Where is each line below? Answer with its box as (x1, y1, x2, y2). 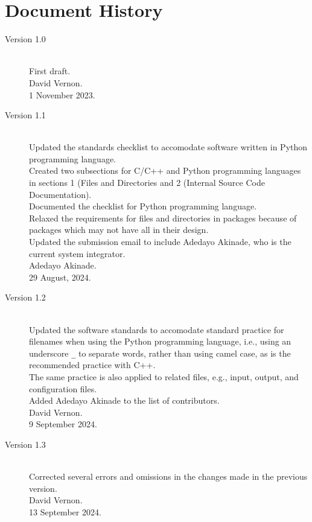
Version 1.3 (5, 438, 46, 450)
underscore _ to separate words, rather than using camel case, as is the (29, 346, 291, 359)
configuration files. (29, 382, 97, 395)
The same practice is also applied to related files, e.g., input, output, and (29, 371, 299, 383)
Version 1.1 (5, 109, 46, 121)
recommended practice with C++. (29, 358, 156, 371)
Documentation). (29, 188, 92, 200)
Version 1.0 (5, 33, 46, 45)
